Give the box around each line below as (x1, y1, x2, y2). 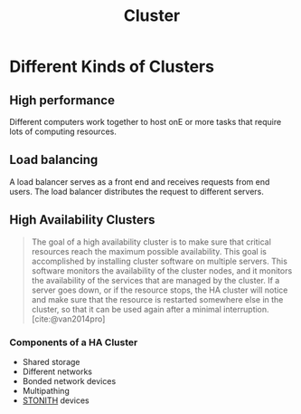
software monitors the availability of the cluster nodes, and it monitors (31, 265, 293, 276)
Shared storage (22, 356, 80, 367)
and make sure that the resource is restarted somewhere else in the (31, 294, 284, 304)
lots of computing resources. (9, 126, 118, 137)
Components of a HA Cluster (9, 336, 138, 349)
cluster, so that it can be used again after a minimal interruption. (31, 303, 269, 314)
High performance (9, 92, 116, 108)
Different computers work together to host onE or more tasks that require (9, 117, 282, 127)
